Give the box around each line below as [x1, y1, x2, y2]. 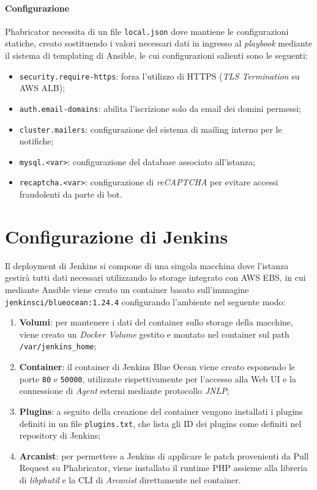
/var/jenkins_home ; [19, 340, 97, 352]
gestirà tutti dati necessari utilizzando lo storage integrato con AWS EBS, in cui [5, 271, 306, 284]
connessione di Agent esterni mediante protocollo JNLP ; [19, 384, 229, 397]
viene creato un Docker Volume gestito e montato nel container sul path [19, 327, 289, 340]
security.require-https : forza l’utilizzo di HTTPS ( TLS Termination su [19, 69, 300, 82]
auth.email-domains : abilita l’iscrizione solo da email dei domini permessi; [19, 102, 301, 114]
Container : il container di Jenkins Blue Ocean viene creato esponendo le [19, 360, 296, 373]
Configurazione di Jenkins [5, 223, 228, 248]
